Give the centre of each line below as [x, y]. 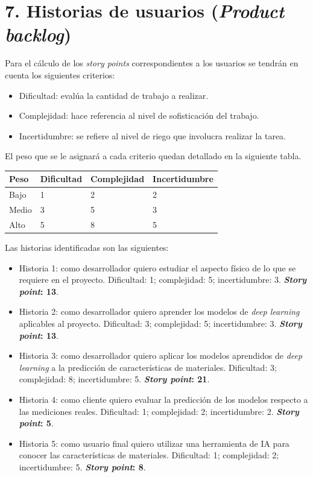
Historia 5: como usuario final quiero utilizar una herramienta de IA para [154, 443]
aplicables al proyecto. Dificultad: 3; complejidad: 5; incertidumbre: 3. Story [160, 323]
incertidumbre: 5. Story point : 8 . [82, 466]
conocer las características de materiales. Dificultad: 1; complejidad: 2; [149, 455]
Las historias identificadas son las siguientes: [87, 247]
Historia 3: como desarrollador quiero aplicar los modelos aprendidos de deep [161, 355]
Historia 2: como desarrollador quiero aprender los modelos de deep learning [159, 311]
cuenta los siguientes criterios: [60, 74]
